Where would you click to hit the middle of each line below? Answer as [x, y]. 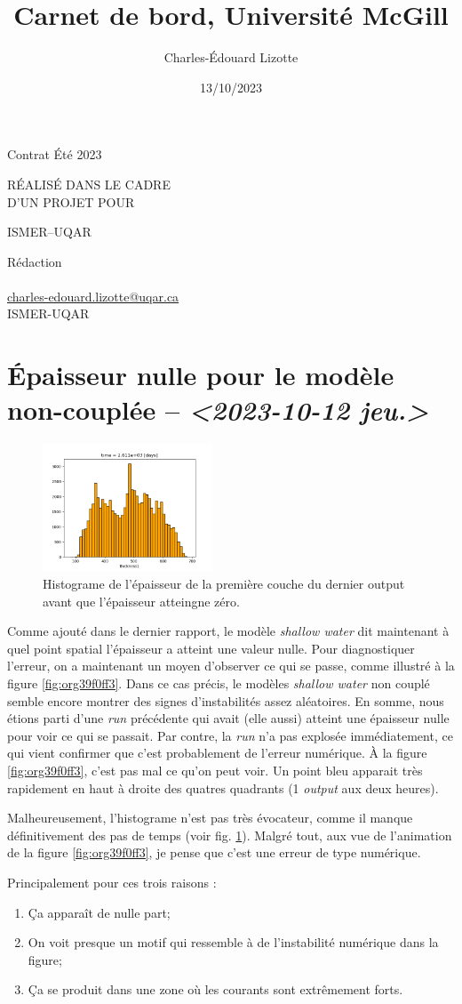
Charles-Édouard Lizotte [231, 57]
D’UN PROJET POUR [71, 201]
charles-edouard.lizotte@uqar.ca [93, 296]
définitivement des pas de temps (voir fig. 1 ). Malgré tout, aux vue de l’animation [230, 835]
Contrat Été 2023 [55, 154]
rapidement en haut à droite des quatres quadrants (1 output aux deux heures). [223, 787]
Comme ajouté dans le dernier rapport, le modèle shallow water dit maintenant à [228, 631]
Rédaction [35, 261]
